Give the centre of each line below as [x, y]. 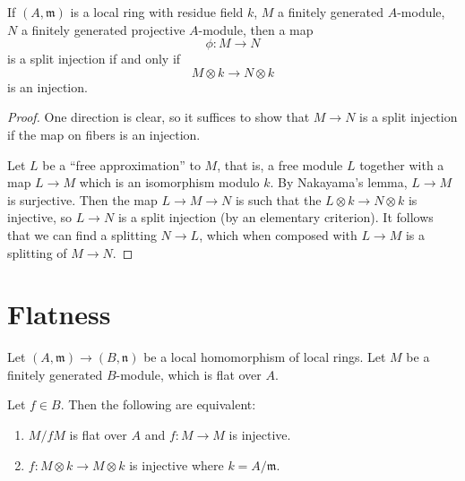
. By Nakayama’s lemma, [339, 182]
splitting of [37, 252]
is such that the [278, 199]
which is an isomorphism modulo [169, 182]
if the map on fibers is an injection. [104, 134]
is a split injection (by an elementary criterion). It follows [276, 217]
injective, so [40, 217]
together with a [402, 164]
